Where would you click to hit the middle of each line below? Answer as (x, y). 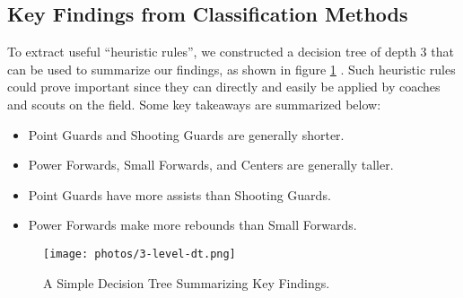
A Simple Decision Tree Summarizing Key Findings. (187, 282)
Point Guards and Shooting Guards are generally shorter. (186, 134)
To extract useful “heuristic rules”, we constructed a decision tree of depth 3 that (231, 52)
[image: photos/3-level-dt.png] (140, 254)
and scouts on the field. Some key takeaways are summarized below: (194, 104)
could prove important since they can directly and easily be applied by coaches (224, 87)
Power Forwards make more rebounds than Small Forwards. (192, 225)
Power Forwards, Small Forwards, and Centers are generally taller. (211, 165)
